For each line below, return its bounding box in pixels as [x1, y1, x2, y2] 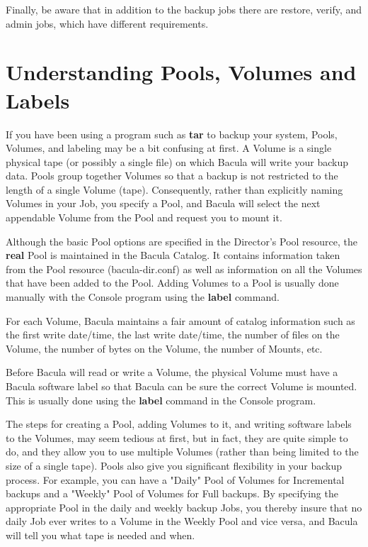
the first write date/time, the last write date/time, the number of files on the [6, 327, 340, 342]
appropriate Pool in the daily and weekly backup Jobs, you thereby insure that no [6, 499, 362, 514]
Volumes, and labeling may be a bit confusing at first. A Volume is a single [6, 140, 332, 155]
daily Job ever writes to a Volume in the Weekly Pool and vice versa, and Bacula [6, 514, 358, 529]
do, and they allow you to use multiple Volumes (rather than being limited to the [6, 444, 359, 459]
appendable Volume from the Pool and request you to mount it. [6, 210, 282, 225]
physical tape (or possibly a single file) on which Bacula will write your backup [6, 154, 349, 169]
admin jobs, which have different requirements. [6, 16, 209, 31]
